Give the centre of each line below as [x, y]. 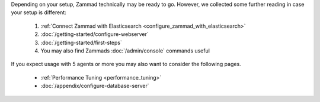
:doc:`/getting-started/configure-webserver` [95, 34]
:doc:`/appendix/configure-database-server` [95, 86]
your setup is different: [39, 12]
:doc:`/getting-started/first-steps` [81, 42]
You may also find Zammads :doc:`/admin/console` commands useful [125, 51]
